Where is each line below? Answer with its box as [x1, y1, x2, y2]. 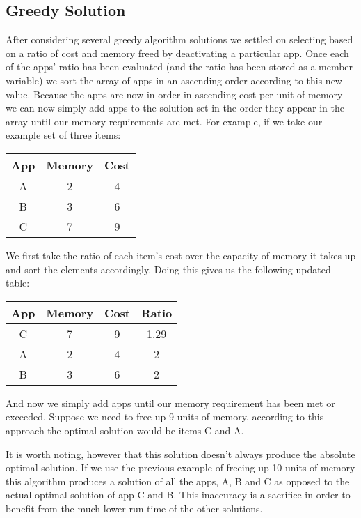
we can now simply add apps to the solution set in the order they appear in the [6, 100, 344, 115]
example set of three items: [6, 128, 121, 142]
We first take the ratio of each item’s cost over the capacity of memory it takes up [6, 247, 356, 262]
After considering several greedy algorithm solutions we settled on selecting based [6, 32, 353, 47]
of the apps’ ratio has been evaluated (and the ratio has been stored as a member [6, 59, 353, 74]
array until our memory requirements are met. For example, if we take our [6, 114, 323, 128]
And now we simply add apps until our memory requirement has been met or [6, 395, 335, 410]
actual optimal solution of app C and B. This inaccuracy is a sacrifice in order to [6, 487, 351, 502]
